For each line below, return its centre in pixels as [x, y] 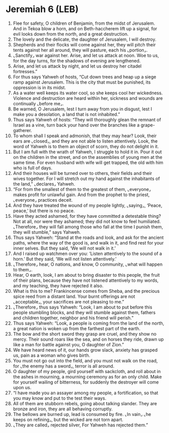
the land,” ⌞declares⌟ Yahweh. [44, 184]
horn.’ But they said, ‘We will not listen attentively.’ [65, 259]
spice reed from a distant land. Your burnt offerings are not [74, 296]
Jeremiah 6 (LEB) [42, 9]
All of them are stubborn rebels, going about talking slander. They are [85, 403]
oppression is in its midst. [39, 87]
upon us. [22, 387]
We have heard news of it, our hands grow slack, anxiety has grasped [85, 350]
